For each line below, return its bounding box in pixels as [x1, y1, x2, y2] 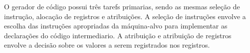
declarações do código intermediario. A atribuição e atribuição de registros [4, 30, 232, 40]
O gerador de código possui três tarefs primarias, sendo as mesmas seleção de [4, 1, 240, 11]
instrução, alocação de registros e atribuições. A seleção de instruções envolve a [4, 11, 246, 21]
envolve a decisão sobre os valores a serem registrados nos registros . [4, 40, 210, 50]
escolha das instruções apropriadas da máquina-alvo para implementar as [4, 21, 228, 31]
